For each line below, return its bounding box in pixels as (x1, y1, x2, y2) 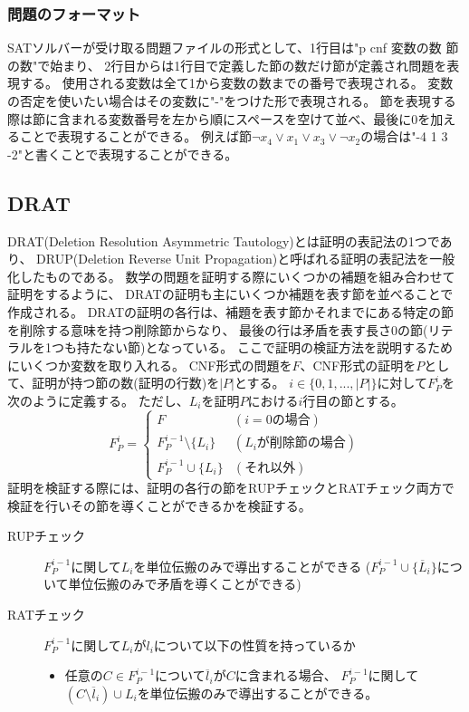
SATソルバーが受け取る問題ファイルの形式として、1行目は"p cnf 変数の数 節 (7, 38, 459, 57)
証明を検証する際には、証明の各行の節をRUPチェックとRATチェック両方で (7, 478, 455, 497)
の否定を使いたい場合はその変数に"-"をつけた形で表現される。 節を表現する (7, 91, 456, 110)
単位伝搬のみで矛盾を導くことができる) (68, 574, 301, 593)
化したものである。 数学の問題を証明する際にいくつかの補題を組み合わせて (7, 266, 455, 285)
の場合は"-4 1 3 (360, 127, 448, 146)
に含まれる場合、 (234, 666, 337, 685)
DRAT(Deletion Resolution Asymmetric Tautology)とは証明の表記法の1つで (7, 231, 440, 250)
